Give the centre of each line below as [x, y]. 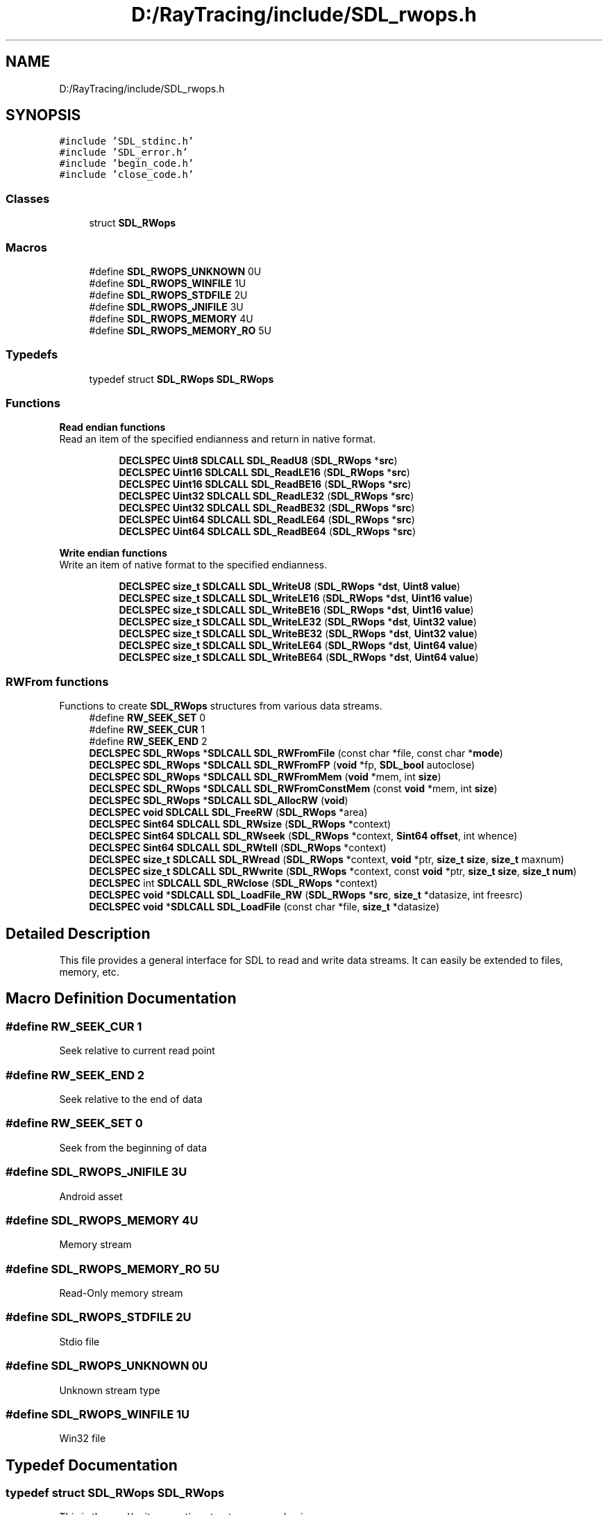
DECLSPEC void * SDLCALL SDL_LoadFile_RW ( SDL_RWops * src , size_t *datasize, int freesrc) [306, 895]
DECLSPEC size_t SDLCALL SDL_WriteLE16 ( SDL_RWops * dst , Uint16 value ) [296, 598]
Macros [26, 247]
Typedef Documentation [92, 1465]
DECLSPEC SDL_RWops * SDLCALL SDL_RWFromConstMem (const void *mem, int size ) [293, 789]
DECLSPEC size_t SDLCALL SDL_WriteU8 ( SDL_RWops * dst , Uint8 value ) [290, 587]
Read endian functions [112, 427]
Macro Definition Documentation [121, 999]
